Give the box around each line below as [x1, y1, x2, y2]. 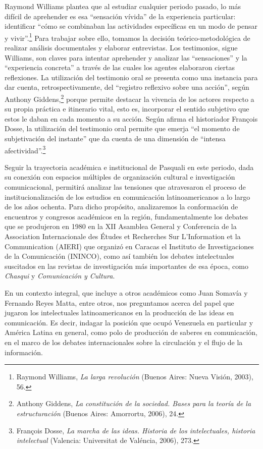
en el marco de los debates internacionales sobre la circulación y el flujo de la [5, 336, 243, 347]
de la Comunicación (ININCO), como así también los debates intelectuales [5, 251, 234, 261]
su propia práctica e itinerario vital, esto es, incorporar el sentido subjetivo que [5, 103, 249, 114]
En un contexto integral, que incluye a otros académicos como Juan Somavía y [5, 288, 248, 298]
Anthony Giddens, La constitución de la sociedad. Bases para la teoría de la [16, 398, 251, 409]
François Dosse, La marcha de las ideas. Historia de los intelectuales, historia [16, 425, 255, 435]
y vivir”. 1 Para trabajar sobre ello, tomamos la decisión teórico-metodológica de [5, 31, 250, 43]
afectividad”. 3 [5, 143, 46, 155]
